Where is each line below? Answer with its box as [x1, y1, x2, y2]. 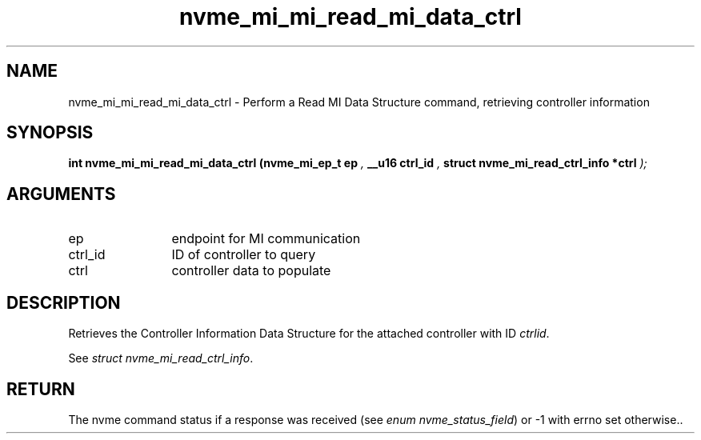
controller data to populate [171, 262, 331, 279]
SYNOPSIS [6, 122, 94, 143]
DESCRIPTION [6, 292, 121, 313]
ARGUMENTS [6, 183, 116, 204]
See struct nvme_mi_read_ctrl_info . [68, 351, 254, 366]
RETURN [6, 378, 75, 399]
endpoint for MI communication [171, 230, 361, 247]
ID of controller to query [171, 246, 316, 263]
